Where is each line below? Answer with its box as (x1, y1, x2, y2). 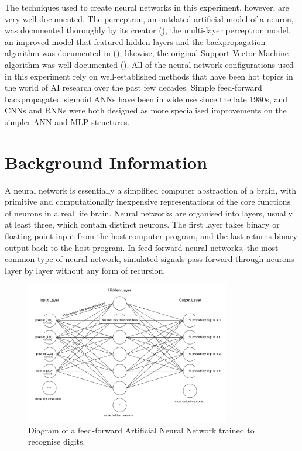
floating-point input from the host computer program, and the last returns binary (5, 230, 297, 242)
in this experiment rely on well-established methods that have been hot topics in (5, 70, 293, 82)
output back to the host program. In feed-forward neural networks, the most (5, 241, 279, 253)
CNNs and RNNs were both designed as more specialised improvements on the (5, 104, 287, 116)
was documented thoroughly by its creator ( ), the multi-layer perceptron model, (5, 24, 291, 36)
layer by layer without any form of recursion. (5, 264, 166, 276)
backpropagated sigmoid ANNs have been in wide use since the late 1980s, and (5, 92, 287, 105)
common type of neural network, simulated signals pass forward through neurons (5, 253, 294, 265)
